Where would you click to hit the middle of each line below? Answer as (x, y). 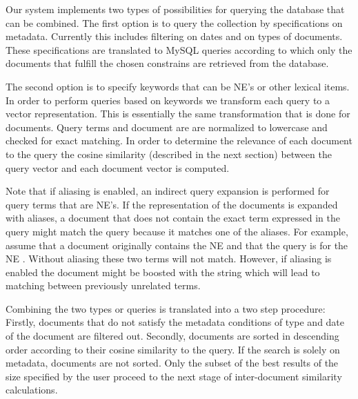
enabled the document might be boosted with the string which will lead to (163, 272)
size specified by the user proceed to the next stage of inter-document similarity (174, 376)
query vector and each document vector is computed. (118, 167)
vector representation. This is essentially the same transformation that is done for (178, 114)
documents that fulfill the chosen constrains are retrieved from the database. (167, 63)
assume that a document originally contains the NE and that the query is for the (177, 245)
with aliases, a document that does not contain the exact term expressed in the (173, 218)
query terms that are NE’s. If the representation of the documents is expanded (172, 204)
